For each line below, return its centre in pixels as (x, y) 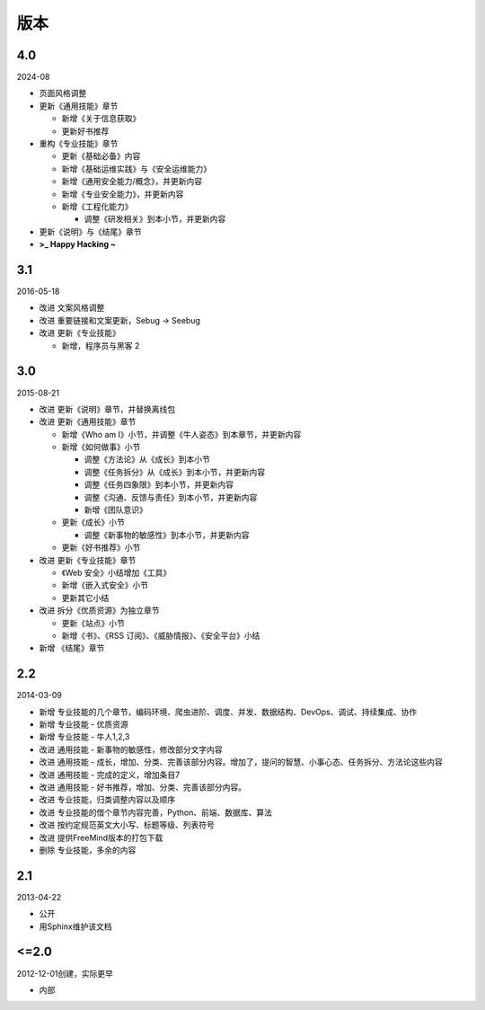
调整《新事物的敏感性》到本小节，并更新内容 (167, 535)
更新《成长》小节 (93, 522)
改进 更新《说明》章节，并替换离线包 (107, 409)
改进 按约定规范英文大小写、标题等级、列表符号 (127, 825)
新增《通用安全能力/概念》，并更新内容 (132, 182)
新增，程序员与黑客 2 (101, 345)
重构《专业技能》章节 (79, 144)
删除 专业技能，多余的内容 (88, 850)
